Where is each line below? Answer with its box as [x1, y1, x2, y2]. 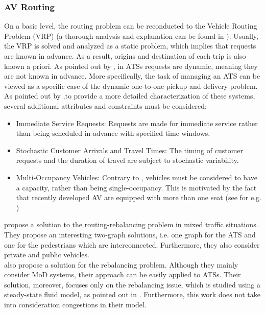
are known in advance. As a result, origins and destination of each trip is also [4, 51, 246, 61]
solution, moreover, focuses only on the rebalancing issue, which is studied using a [4, 279, 261, 290]
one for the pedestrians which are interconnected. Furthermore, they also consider [4, 239, 260, 250]
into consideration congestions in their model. [4, 299, 147, 310]
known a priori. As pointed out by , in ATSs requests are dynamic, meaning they [4, 60, 258, 71]
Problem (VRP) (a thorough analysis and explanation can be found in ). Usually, [4, 30, 258, 41]
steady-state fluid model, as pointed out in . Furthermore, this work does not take [4, 289, 261, 300]
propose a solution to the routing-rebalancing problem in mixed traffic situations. [4, 219, 258, 230]
